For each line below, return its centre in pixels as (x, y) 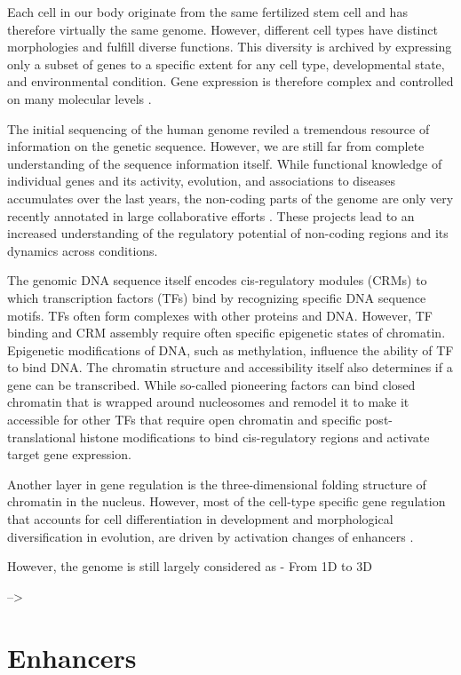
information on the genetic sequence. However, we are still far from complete (216, 146)
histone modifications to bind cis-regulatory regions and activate (254, 437)
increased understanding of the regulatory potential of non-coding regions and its (228, 233)
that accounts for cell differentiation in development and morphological (200, 519)
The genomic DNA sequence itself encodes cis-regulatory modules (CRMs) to (217, 280)
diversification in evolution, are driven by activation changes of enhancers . (211, 536)
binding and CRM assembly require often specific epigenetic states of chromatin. (227, 333)
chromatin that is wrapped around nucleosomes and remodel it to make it (208, 402)
